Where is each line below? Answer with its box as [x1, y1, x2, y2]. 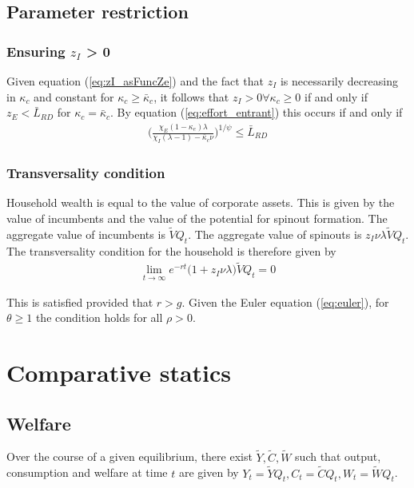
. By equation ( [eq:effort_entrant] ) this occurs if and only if [110, 104, 403, 121]
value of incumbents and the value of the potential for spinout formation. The [6, 210, 388, 227]
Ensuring [6, 41, 66, 61]
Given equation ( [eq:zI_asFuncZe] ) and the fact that [6, 73, 265, 89]
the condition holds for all [35, 309, 163, 326]
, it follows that [153, 88, 229, 105]
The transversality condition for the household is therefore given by [6, 242, 336, 259]
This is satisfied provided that [6, 293, 153, 310]
